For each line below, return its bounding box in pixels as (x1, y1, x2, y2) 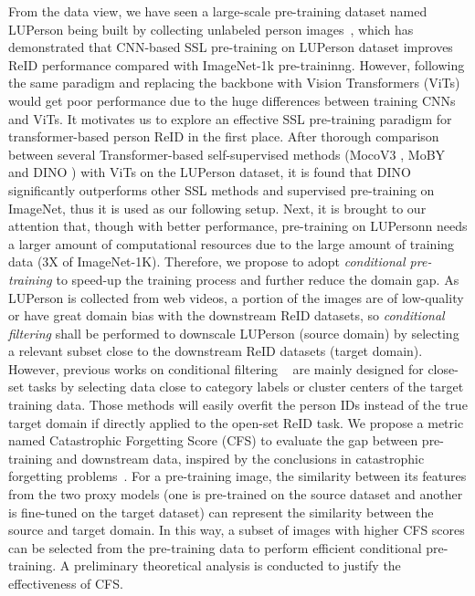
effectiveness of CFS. (8, 574, 123, 592)
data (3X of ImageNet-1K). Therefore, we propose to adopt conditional (8, 252, 406, 271)
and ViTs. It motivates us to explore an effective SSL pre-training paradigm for (8, 109, 452, 128)
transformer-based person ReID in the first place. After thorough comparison (8, 127, 439, 146)
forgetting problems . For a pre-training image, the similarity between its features (8, 466, 467, 486)
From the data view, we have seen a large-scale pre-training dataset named (8, 2, 427, 20)
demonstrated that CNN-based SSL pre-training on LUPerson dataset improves (8, 37, 453, 57)
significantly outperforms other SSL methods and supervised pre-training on (8, 180, 435, 199)
